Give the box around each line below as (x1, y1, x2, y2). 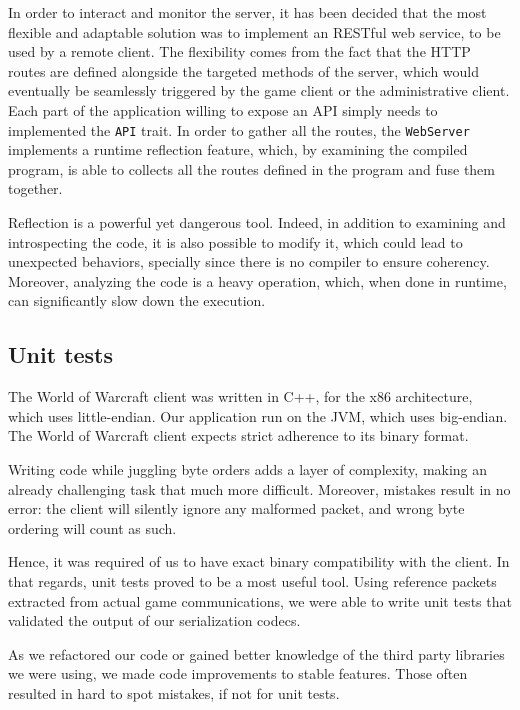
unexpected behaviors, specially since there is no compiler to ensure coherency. (8, 251, 490, 272)
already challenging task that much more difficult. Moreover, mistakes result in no (8, 478, 511, 499)
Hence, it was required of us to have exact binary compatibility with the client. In (8, 551, 510, 572)
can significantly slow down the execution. (8, 290, 266, 311)
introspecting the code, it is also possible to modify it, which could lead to (8, 231, 463, 252)
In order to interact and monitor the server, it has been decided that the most (8, 2, 487, 22)
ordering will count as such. (8, 517, 177, 538)
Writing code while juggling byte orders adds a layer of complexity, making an (8, 458, 488, 479)
